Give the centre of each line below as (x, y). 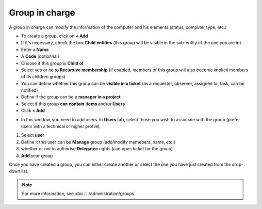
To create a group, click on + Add (55, 36)
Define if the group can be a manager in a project (71, 97)
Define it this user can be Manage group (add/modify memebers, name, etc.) (98, 142)
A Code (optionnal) (40, 56)
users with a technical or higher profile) (60, 127)
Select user (33, 135)
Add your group (37, 156)
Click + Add (33, 111)
